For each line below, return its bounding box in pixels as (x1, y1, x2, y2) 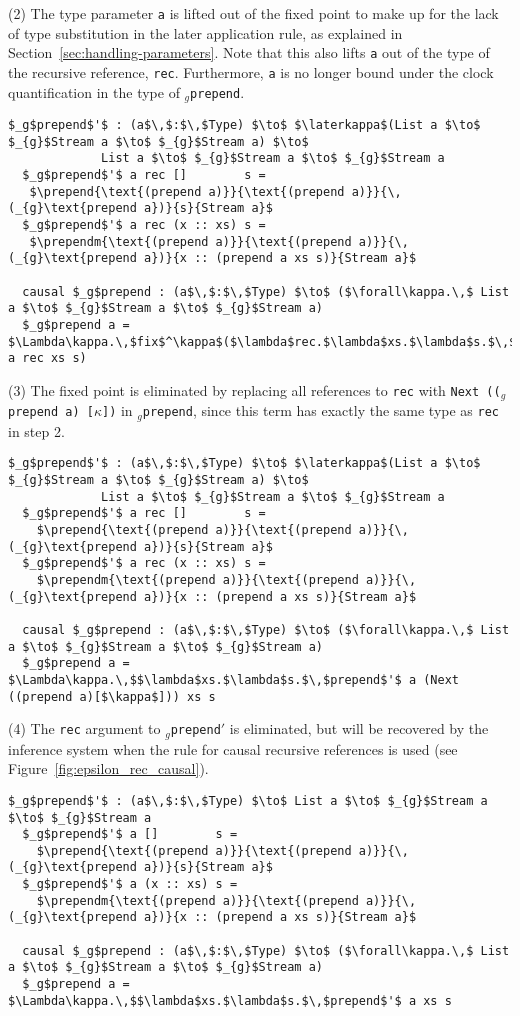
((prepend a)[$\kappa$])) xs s (8, 689, 216, 704)
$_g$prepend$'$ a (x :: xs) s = (22, 877, 238, 892)
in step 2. (8, 420, 65, 441)
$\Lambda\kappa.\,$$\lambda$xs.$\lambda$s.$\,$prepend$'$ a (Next (8, 672, 460, 687)
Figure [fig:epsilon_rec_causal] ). (8, 758, 209, 779)
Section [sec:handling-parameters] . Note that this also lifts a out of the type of (8, 42, 490, 63)
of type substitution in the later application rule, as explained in (8, 22, 403, 43)
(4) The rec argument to (8, 718, 161, 739)
